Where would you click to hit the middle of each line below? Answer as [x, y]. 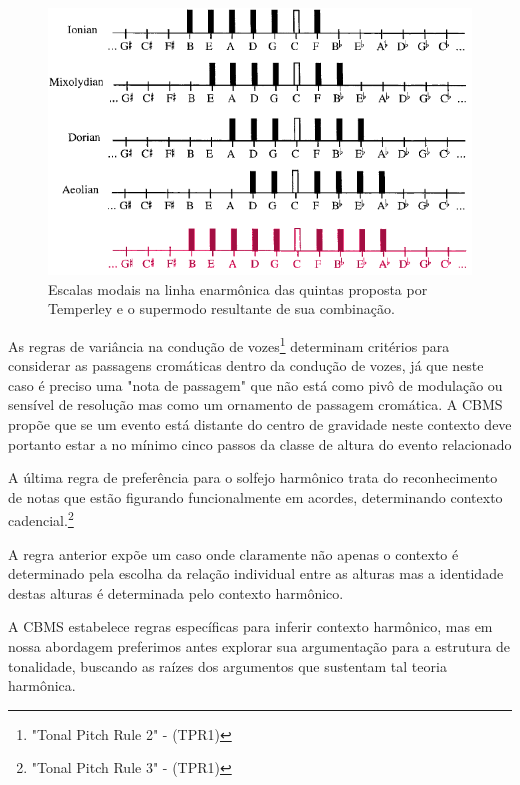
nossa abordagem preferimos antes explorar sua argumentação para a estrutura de [259, 645]
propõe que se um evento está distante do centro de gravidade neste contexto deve [260, 423]
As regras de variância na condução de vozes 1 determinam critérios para [229, 344]
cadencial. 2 [41, 518]
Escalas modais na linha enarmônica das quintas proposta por [238, 288]
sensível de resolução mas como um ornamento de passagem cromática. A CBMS [255, 404]
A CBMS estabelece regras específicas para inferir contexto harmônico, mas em [250, 626]
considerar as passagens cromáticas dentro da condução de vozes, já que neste [246, 365]
